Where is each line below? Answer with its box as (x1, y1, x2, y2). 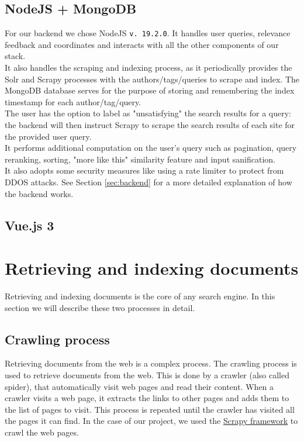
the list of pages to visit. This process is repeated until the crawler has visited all (5, 403, 295, 415)
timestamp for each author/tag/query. (5, 95, 141, 108)
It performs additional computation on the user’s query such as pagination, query (5, 141, 297, 154)
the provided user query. (5, 130, 92, 142)
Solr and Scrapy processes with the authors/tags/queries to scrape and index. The (5, 72, 299, 85)
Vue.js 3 (5, 216, 54, 234)
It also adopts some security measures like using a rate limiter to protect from (5, 164, 284, 177)
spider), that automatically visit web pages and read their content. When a (5, 380, 274, 392)
